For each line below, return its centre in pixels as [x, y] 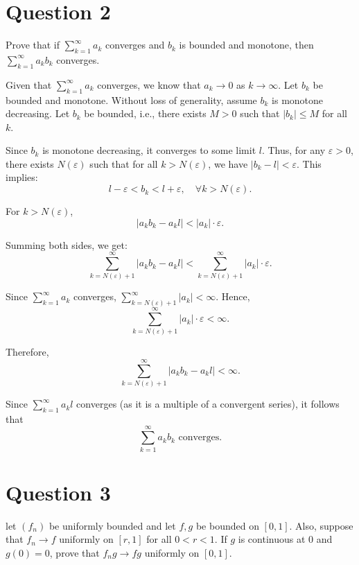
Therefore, [27, 352]
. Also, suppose [321, 525]
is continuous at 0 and [285, 539]
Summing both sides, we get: [67, 244]
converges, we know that [149, 84]
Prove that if [33, 45]
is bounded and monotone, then [246, 45]
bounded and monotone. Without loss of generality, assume [131, 99]
